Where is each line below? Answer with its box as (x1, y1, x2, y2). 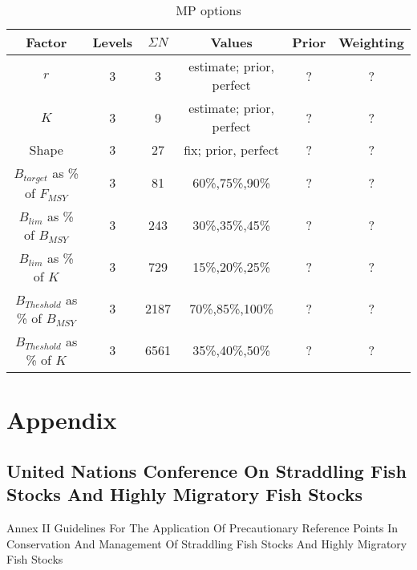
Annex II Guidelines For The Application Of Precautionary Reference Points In (6, 519, 399, 536)
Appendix (6, 403, 117, 436)
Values (210, 33, 253, 51)
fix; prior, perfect (184, 140, 280, 159)
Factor (26, 33, 67, 51)
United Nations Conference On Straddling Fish (6, 458, 407, 483)
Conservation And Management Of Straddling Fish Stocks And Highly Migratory (6, 535, 407, 552)
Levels (92, 33, 132, 51)
